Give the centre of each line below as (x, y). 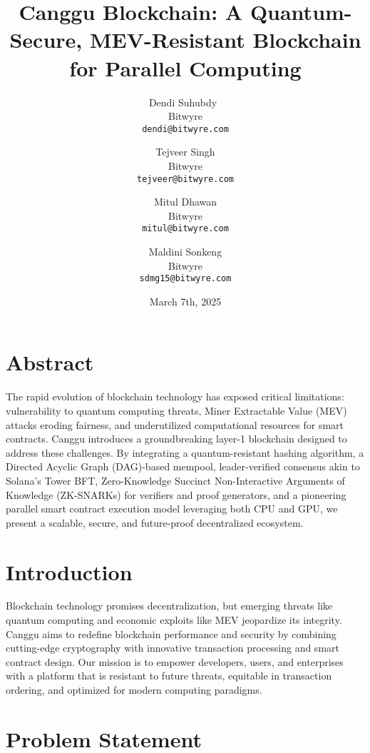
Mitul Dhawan (185, 202)
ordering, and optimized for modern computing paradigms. (134, 690)
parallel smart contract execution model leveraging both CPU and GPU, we (172, 509)
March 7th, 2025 (185, 301)
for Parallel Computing (185, 67)
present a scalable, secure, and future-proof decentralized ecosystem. (155, 522)
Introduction (69, 571)
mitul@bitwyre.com (185, 229)
